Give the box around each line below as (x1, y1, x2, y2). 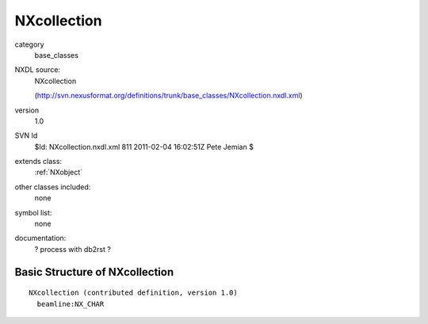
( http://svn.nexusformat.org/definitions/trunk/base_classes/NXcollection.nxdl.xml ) (34, 91, 303, 101)
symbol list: (14, 208, 52, 217)
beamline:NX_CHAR (36, 299, 105, 308)
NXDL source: (14, 65, 61, 74)
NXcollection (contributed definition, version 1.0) (29, 288, 238, 297)
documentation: (14, 234, 67, 243)
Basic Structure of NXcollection (14, 265, 174, 279)
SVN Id (14, 131, 38, 140)
